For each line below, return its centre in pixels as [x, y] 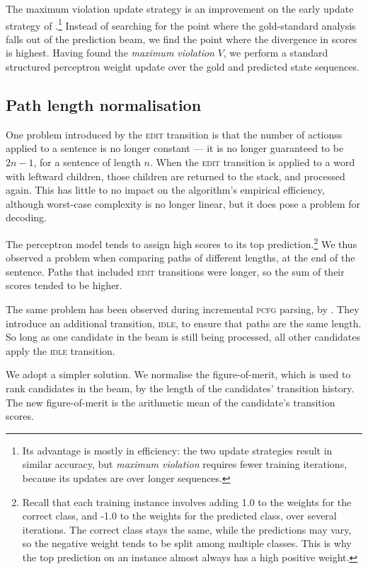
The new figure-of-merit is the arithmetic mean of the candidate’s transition [171, 402]
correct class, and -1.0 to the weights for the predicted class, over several [179, 516]
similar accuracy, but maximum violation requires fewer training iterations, [185, 464]
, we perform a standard [276, 53]
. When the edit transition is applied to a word [252, 162]
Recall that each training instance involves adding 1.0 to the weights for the [187, 501]
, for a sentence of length [87, 162]
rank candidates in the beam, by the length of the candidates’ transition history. [180, 388]
